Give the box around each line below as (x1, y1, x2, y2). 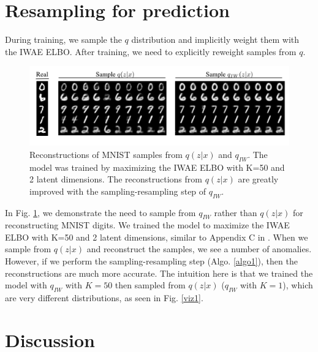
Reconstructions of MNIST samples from (29, 148, 183, 160)
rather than (214, 206, 257, 219)
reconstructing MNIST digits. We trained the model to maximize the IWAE (5, 219, 290, 231)
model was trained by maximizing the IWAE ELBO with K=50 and (29, 160, 285, 173)
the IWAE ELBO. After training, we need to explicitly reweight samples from (5, 45, 297, 58)
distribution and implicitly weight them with (131, 33, 300, 46)
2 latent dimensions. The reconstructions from (29, 173, 202, 185)
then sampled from (115, 279, 186, 291)
